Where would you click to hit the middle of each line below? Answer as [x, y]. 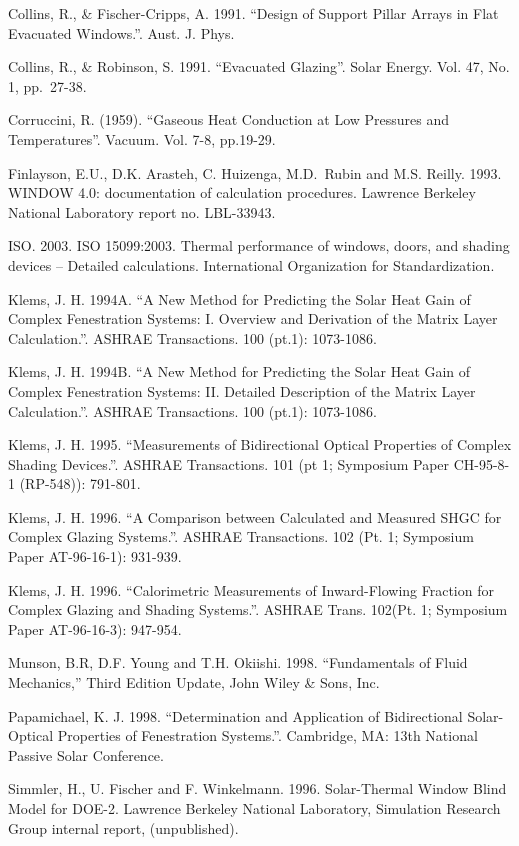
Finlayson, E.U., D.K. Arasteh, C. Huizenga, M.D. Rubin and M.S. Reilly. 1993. [255, 172]
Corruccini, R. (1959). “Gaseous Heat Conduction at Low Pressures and [229, 119]
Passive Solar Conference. [86, 754]
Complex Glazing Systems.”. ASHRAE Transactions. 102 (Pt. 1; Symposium [241, 536]
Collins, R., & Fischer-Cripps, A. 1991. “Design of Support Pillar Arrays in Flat [253, 13]
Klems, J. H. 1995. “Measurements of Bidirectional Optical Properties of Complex [260, 444]
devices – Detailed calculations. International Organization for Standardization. [251, 264]
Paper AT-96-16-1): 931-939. [95, 556]
